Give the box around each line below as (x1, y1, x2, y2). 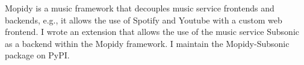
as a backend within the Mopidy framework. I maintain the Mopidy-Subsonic (5, 37, 290, 49)
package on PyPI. (5, 49, 70, 61)
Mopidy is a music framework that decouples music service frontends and (5, 2, 275, 14)
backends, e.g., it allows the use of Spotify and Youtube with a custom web (5, 13, 282, 26)
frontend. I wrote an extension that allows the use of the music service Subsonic (5, 25, 299, 38)
